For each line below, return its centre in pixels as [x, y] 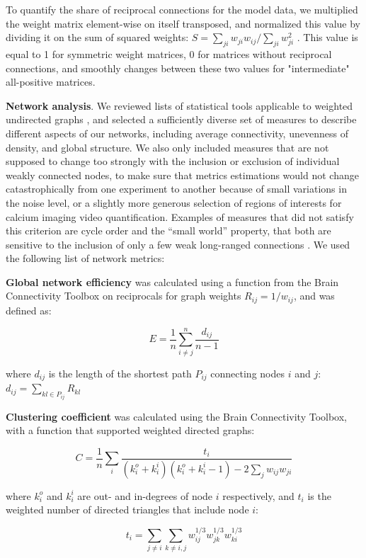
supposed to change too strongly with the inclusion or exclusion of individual [173, 161]
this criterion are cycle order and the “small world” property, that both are [168, 230]
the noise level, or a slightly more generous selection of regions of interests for [174, 202]
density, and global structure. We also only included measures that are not [167, 147]
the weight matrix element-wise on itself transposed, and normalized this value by [183, 23]
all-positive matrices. [51, 82]
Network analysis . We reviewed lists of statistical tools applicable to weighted [179, 105]
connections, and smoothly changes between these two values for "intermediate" [178, 68]
